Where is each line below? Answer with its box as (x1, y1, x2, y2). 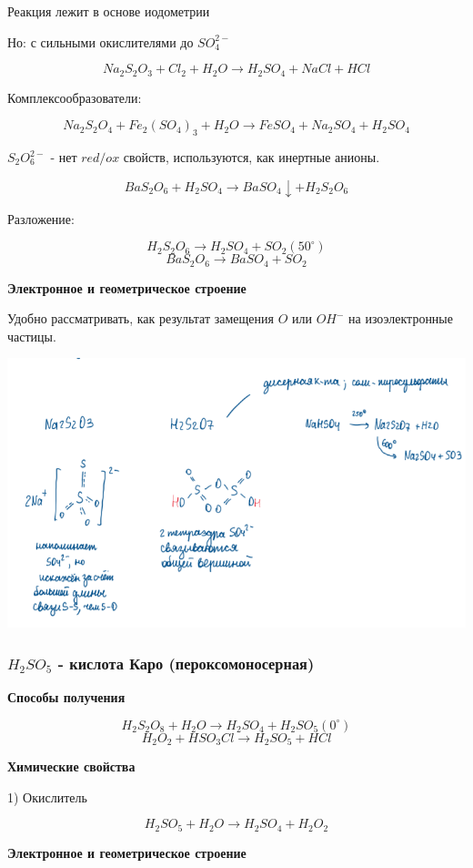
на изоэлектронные (348, 309, 453, 328)
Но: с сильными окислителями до (7, 32, 194, 51)
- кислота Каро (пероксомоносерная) (57, 651, 315, 674)
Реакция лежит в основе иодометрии (7, 2, 210, 20)
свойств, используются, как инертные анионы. (123, 148, 380, 167)
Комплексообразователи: (7, 87, 142, 107)
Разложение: (7, 209, 75, 228)
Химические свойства (7, 757, 136, 776)
